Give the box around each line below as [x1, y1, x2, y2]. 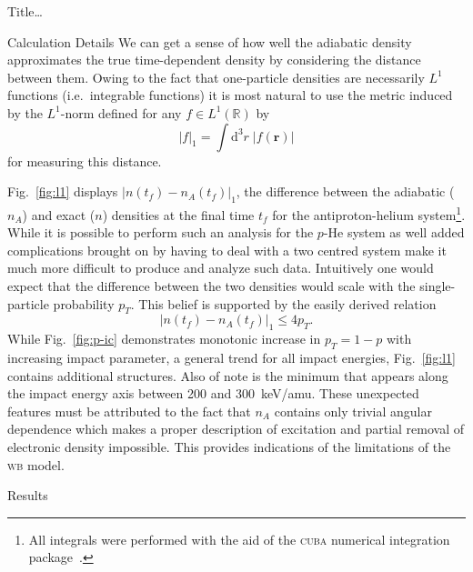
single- [419, 276, 456, 295]
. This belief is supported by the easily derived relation [130, 294, 437, 313]
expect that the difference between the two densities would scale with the [7, 276, 416, 295]
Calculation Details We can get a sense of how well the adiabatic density [7, 32, 412, 51]
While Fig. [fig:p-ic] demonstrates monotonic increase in [7, 329, 321, 348]
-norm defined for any [60, 103, 182, 122]
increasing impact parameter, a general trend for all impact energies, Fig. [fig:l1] [7, 347, 456, 366]
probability [53, 294, 115, 313]
